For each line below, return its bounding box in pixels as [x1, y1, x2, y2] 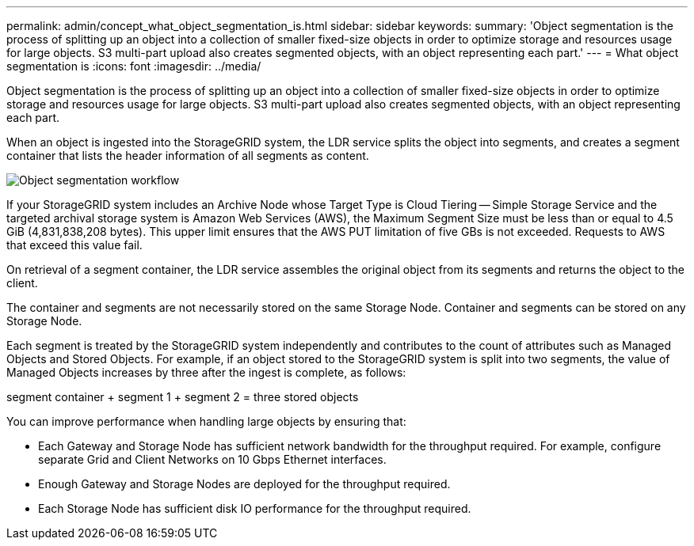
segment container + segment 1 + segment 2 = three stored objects [6, 390, 359, 404]
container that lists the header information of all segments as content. [6, 149, 369, 162]
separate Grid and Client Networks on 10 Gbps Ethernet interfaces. [38, 453, 387, 466]
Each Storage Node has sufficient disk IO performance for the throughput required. [38, 502, 471, 515]
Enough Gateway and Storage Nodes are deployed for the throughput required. [38, 477, 451, 491]
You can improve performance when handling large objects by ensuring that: [6, 415, 406, 428]
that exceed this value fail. [6, 238, 143, 252]
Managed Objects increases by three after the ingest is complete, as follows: [6, 366, 406, 379]
